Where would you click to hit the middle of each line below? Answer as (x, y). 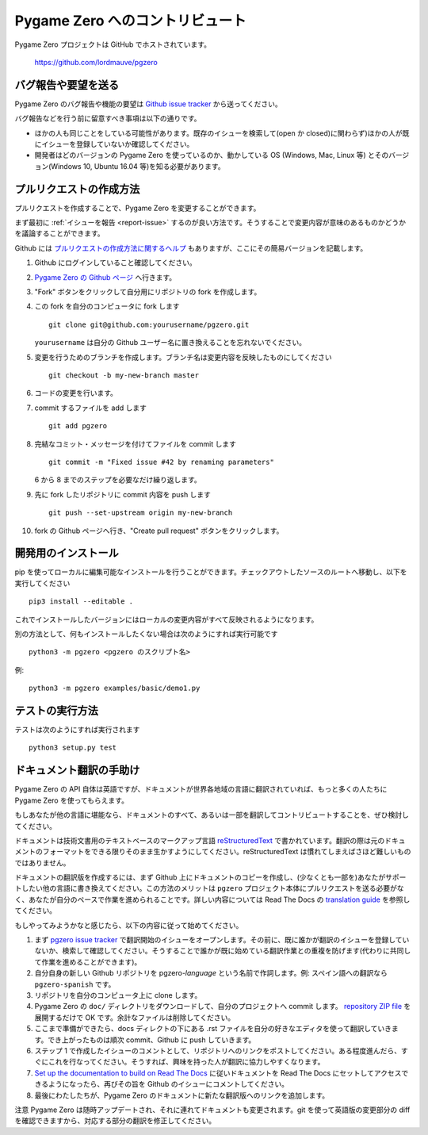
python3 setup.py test (73, 748)
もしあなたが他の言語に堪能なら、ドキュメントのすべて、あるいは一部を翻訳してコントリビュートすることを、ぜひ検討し (212, 815)
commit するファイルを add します (90, 408)
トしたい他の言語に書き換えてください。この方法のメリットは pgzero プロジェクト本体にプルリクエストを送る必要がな (209, 888)
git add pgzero (78, 426)
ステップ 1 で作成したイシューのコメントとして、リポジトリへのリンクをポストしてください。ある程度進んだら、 (218, 1050)
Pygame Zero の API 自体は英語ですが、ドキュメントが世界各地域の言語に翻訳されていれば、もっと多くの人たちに (201, 789)
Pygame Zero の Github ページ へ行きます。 (105, 277)
